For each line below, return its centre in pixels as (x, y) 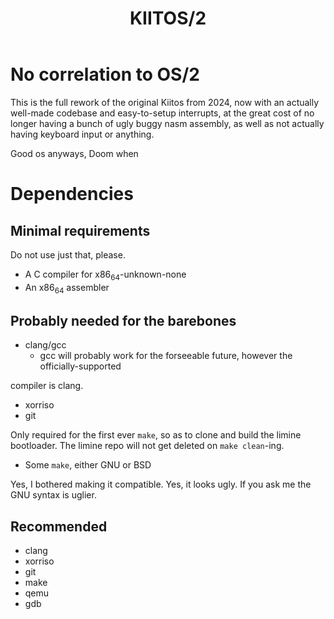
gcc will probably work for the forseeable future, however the (166, 356)
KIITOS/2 (168, 18)
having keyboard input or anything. (82, 134)
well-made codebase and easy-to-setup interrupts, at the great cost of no (162, 113)
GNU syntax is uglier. (53, 495)
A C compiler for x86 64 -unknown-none (105, 275)
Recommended (59, 526)
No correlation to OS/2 (105, 74)
